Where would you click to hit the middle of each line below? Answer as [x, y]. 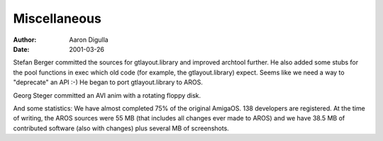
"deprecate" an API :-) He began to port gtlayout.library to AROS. [108, 82]
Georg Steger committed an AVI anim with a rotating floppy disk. [107, 95]
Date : [21, 49]
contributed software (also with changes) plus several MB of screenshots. [121, 128]
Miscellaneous [57, 18]
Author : [25, 40]
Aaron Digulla [89, 40]
